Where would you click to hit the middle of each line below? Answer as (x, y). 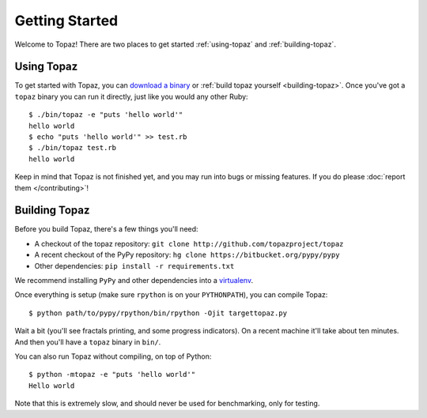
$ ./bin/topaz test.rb (73, 148)
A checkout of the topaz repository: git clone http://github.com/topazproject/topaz (189, 243)
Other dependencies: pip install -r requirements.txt (134, 265)
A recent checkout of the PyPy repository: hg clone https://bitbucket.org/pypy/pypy (187, 255)
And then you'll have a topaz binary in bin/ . (88, 342)
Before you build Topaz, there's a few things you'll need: (106, 229)
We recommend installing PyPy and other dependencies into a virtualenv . (134, 281)
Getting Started (66, 21)
